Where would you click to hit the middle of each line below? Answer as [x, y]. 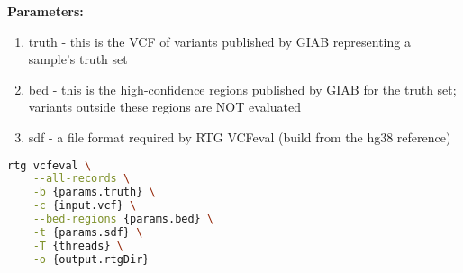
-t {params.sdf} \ [88, 232]
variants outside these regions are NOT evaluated [164, 107]
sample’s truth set [78, 59]
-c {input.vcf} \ [85, 206]
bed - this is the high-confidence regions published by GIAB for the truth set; [242, 89]
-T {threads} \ [78, 246]
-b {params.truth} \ [94, 192]
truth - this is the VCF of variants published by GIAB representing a [219, 41]
